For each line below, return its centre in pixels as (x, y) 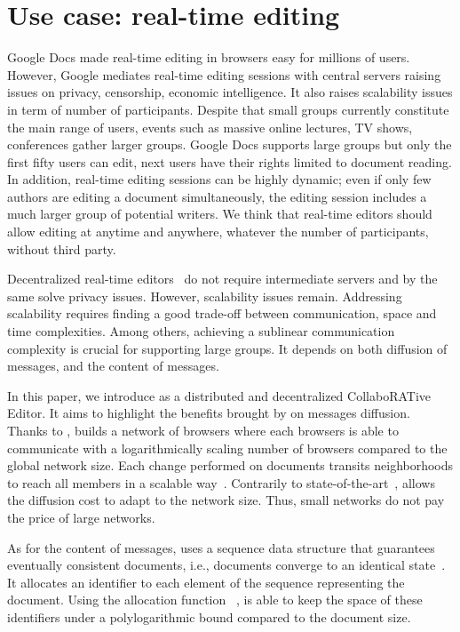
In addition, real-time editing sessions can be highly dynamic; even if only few (219, 179)
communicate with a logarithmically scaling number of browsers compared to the (227, 448)
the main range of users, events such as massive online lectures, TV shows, (210, 127)
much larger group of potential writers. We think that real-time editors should (220, 214)
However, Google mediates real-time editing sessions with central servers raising (224, 74)
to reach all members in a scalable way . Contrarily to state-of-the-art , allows (221, 482)
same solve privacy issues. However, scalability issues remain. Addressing (205, 296)
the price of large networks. (81, 517)
